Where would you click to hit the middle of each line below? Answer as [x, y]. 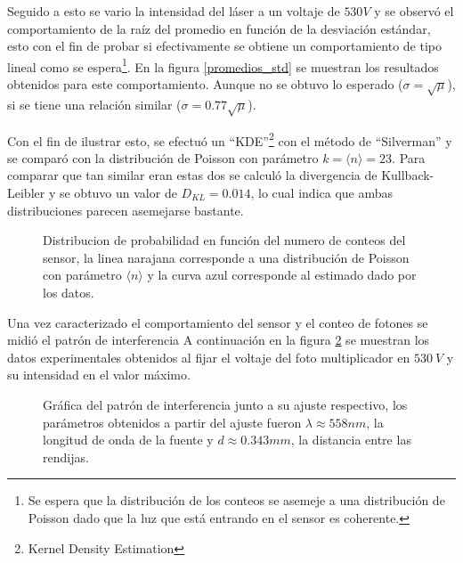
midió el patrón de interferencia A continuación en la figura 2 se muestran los [219, 340]
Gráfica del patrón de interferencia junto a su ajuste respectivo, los [225, 404]
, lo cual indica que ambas [322, 192]
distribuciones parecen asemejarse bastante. [126, 210]
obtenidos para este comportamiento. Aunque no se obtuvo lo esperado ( [205, 84]
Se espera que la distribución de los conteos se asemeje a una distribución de [236, 500]
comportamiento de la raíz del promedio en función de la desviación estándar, [219, 28]
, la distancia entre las [351, 440]
